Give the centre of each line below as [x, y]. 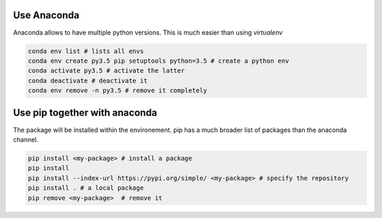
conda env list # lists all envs [86, 51]
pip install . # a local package [86, 188]
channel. [26, 139]
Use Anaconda [46, 15]
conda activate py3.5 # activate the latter [106, 71]
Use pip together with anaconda [85, 113]
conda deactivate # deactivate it [88, 80]
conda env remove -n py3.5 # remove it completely [118, 91]
